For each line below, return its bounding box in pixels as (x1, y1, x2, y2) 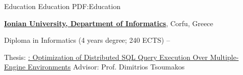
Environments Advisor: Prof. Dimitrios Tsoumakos (27, 61, 185, 72)
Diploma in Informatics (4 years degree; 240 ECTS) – (4, 35, 170, 45)
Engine (4, 61, 26, 72)
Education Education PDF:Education (4, 1, 120, 11)
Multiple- (210, 51, 239, 62)
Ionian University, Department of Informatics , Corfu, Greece (4, 18, 214, 28)
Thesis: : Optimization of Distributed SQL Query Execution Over (4, 51, 208, 62)
